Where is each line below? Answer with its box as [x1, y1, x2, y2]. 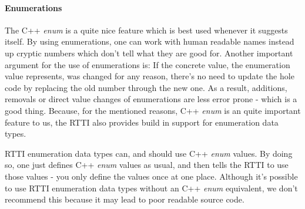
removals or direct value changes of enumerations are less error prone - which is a [5, 93, 297, 105]
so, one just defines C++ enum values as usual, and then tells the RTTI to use [5, 159, 289, 171]
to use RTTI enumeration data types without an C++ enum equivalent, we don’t [5, 181, 298, 194]
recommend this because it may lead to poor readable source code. [5, 193, 244, 205]
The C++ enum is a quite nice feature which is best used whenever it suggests [5, 23, 288, 36]
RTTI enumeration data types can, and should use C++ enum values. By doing [5, 147, 293, 159]
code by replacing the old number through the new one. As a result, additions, [5, 81, 287, 93]
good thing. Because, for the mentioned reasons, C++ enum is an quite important [5, 104, 301, 116]
